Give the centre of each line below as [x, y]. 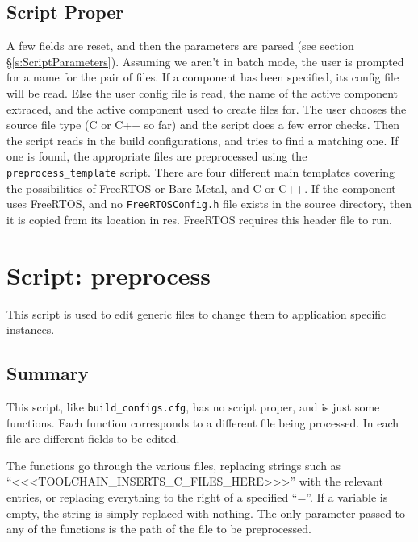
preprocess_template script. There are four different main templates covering [201, 171]
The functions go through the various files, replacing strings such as [174, 465]
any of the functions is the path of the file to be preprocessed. [159, 529]
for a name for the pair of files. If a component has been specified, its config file [203, 77]
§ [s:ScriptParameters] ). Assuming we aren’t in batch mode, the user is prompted [205, 61]
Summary [48, 373]
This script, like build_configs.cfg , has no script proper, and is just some [193, 406]
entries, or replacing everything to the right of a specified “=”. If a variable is [197, 497]
